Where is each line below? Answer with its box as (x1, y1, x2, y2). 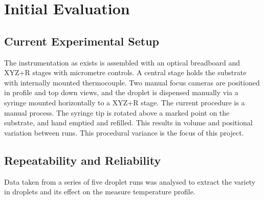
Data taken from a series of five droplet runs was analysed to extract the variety (4, 176, 256, 187)
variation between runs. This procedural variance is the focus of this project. (4, 127, 244, 138)
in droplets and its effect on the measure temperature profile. (4, 186, 195, 197)
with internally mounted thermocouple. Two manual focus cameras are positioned (4, 77, 260, 87)
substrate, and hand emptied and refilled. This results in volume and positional (4, 117, 253, 128)
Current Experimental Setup (4, 33, 159, 49)
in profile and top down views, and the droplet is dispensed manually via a (4, 87, 238, 98)
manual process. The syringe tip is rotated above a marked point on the (4, 107, 230, 118)
